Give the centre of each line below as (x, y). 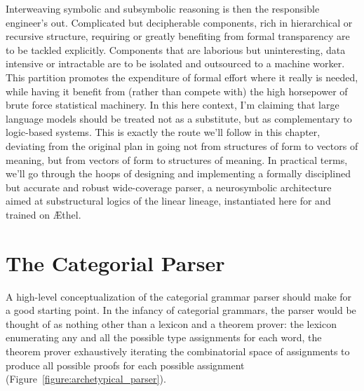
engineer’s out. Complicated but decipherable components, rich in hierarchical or (179, 22)
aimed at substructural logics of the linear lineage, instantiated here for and (168, 201)
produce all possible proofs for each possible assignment (125, 365)
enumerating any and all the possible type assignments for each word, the (164, 337)
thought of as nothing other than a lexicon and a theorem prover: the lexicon (171, 323)
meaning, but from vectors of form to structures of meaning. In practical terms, (177, 159)
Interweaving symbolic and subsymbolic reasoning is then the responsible (163, 8)
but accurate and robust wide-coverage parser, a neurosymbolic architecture (169, 187)
